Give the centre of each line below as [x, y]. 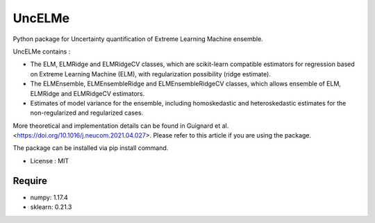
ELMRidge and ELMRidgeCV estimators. [87, 93]
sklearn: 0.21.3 [51, 207]
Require [30, 181]
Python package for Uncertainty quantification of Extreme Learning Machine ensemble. [138, 39]
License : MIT [50, 160]
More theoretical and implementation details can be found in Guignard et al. [121, 126]
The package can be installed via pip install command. [91, 148]
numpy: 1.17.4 [49, 197]
